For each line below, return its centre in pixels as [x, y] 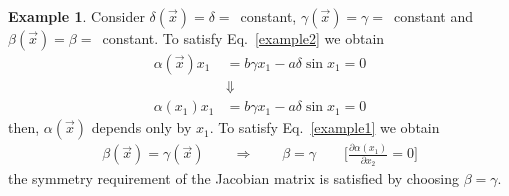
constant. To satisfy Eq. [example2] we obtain [243, 38]
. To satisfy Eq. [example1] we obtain [324, 127]
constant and [433, 16]
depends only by [141, 127]
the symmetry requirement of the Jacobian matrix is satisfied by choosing [234, 178]
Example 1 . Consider [76, 16]
